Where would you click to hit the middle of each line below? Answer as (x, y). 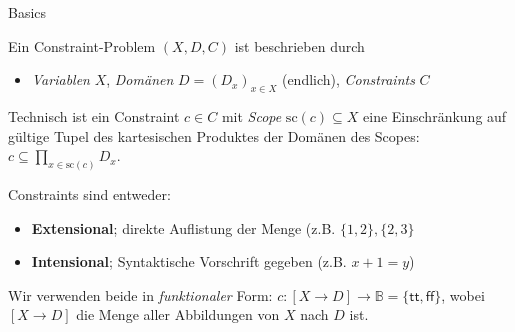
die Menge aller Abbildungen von (178, 314)
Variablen (60, 79)
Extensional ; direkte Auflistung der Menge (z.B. (183, 227)
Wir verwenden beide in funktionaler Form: (140, 294)
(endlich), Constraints (348, 79)
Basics (27, 12)
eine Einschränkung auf (435, 115)
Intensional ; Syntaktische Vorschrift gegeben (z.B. (189, 261)
